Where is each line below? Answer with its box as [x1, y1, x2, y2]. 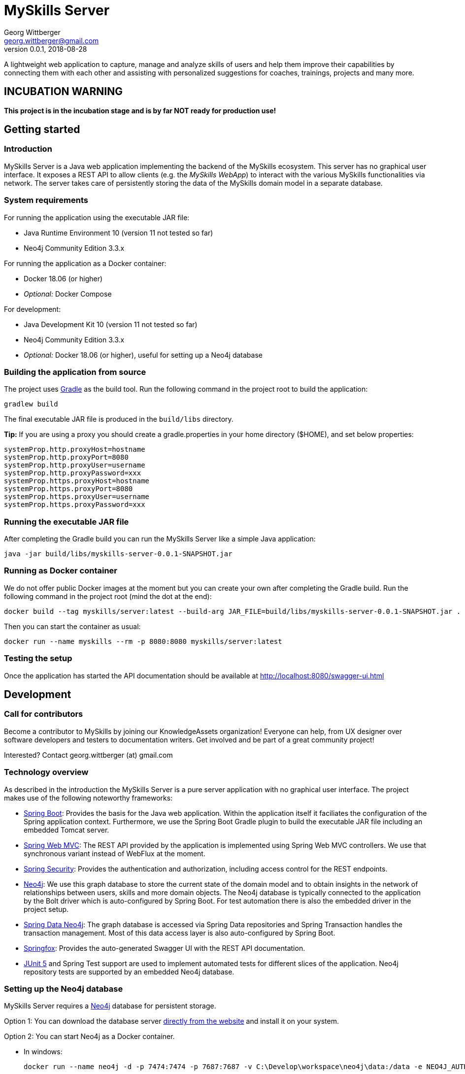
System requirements [4, 195, 88, 205]
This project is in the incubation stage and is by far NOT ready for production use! [4, 106, 276, 115]
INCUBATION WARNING [4, 85, 123, 98]
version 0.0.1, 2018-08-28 [4, 44, 87, 53]
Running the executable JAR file [4, 516, 129, 527]
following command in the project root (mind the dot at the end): [4, 592, 212, 601]
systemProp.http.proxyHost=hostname [4, 445, 145, 454]
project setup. [24, 905, 69, 913]
